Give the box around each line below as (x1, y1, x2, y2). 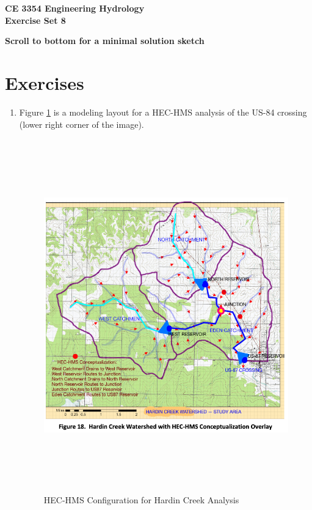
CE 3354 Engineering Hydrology (5, 2, 145, 14)
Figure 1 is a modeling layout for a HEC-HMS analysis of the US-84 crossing (19, 105, 307, 118)
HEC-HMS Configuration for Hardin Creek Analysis (43, 493, 239, 506)
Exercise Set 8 (5, 13, 66, 26)
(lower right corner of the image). (19, 117, 144, 130)
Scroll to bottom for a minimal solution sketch (5, 34, 205, 47)
